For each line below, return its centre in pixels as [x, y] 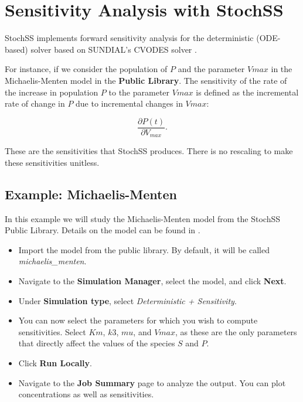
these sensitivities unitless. [52, 162]
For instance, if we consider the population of [86, 69]
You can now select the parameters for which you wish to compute [138, 320]
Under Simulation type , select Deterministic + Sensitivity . [127, 300]
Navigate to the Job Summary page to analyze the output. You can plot [152, 382]
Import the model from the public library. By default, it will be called [144, 249]
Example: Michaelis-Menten [91, 194]
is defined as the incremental [247, 92]
